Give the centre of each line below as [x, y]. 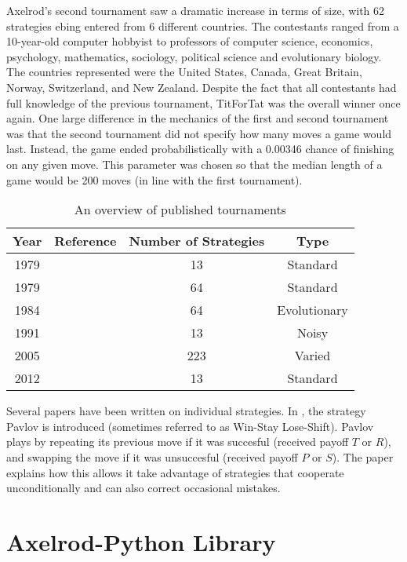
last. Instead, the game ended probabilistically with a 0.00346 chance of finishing [200, 149]
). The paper [363, 456]
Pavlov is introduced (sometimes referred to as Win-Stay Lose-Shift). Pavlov [190, 426]
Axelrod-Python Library [141, 541]
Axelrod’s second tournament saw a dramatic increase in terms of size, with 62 [196, 10]
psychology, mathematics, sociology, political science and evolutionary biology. [194, 56]
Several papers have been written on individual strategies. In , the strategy [186, 411]
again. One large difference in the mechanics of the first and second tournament [198, 118]
